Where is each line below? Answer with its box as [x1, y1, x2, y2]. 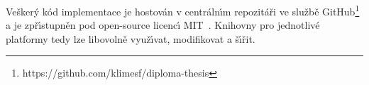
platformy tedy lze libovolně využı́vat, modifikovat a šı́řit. [6, 31, 255, 46]
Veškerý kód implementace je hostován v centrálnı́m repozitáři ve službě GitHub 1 [6, 2, 360, 18]
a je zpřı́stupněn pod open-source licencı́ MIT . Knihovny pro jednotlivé [6, 18, 320, 32]
